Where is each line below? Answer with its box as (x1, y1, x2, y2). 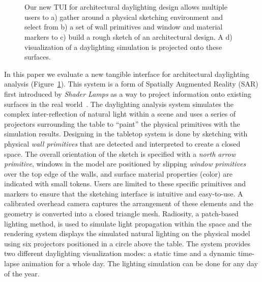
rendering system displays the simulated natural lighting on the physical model (4, 228, 250, 239)
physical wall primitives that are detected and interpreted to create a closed (4, 138, 241, 149)
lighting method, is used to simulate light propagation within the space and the (4, 218, 252, 229)
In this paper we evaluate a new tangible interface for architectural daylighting (4, 68, 250, 79)
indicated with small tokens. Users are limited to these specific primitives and (4, 178, 246, 189)
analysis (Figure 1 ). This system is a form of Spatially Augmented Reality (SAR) (4, 78, 258, 89)
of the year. (4, 268, 40, 278)
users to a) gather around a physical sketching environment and (24, 11, 223, 22)
